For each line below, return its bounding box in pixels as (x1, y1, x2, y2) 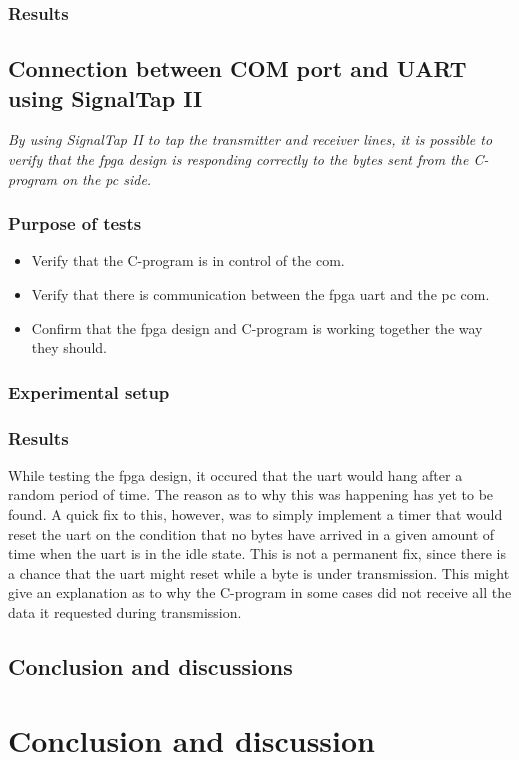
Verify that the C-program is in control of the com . (31, 250, 345, 271)
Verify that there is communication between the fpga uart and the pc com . (31, 284, 490, 305)
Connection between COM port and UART (8, 53, 467, 84)
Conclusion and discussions (8, 651, 293, 682)
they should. (31, 337, 107, 358)
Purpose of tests (8, 211, 142, 236)
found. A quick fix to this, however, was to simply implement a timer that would (8, 504, 503, 525)
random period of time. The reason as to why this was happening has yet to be (8, 484, 494, 505)
